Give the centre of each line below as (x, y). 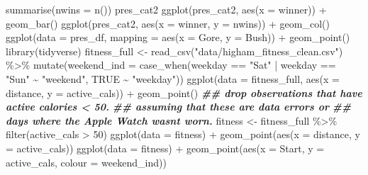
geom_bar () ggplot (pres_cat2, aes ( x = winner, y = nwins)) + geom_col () (168, 23)
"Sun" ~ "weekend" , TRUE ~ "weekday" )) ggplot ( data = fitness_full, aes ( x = (173, 78)
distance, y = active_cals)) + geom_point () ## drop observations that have (184, 92)
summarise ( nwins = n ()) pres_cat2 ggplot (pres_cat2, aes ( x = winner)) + (166, 9)
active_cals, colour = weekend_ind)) (86, 162)
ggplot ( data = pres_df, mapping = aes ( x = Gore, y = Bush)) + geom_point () (178, 37)
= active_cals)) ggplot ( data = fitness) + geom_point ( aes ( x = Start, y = (165, 148)
